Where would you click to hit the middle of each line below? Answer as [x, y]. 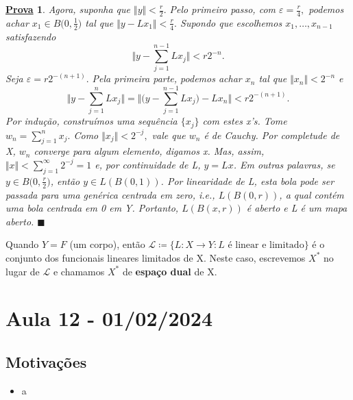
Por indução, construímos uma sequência [92, 121]
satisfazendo [31, 36]
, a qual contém [312, 194]
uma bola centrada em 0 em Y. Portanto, [92, 208]
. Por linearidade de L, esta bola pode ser [247, 180]
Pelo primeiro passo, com [222, 9]
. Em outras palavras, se [284, 164]
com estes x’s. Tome [245, 121]
